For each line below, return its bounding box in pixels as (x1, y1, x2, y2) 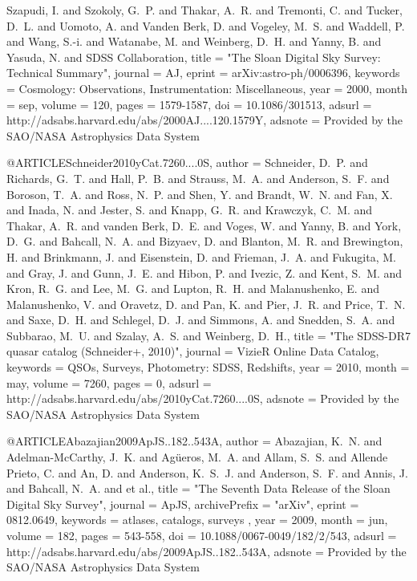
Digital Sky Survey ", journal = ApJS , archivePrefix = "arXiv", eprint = (6, 495, 359, 512)
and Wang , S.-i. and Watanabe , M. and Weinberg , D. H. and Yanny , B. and (6, 33, 382, 50)
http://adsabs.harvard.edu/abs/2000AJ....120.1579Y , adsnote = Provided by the (6, 112, 403, 128)
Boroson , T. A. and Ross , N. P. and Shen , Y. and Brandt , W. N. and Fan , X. (6, 185, 393, 202)
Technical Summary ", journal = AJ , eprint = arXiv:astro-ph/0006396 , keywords (6, 64, 400, 81)
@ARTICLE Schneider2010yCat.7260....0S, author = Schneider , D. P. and (6, 154, 368, 171)
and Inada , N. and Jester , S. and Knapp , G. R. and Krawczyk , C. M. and (6, 201, 373, 218)
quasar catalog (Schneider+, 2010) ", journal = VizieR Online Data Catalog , (6, 343, 379, 360)
